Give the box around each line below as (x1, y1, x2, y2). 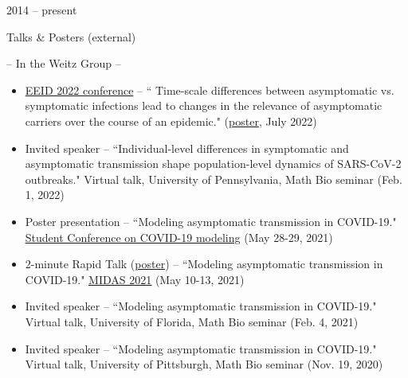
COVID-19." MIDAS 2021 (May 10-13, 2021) (25, 271, 245, 287)
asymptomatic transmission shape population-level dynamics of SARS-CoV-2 (25, 155, 402, 172)
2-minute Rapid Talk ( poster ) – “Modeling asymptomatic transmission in (25, 255, 383, 272)
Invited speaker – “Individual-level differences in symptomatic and (25, 139, 349, 156)
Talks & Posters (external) (6, 28, 136, 45)
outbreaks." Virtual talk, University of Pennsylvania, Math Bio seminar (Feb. (25, 170, 402, 187)
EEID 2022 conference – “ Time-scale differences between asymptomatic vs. (25, 81, 394, 98)
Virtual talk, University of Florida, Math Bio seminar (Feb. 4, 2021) (25, 313, 359, 329)
